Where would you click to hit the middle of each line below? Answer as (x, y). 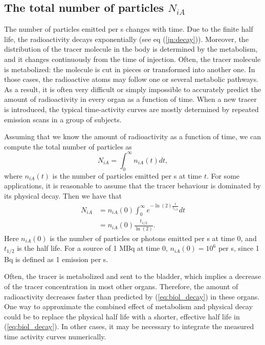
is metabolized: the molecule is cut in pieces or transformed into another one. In (130, 69)
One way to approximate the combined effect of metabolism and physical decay (128, 306)
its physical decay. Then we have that (63, 195)
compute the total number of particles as (68, 146)
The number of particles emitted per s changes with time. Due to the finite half (129, 29)
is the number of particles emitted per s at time (127, 175)
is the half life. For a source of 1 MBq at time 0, (92, 248)
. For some (223, 175)
